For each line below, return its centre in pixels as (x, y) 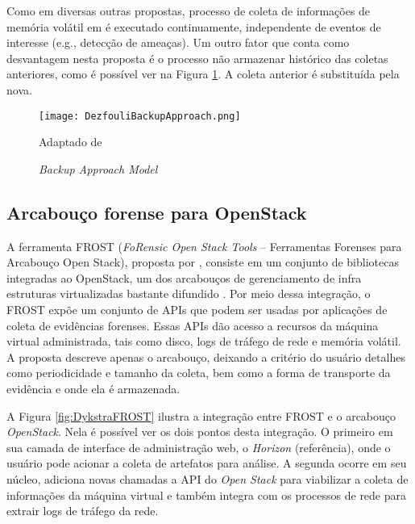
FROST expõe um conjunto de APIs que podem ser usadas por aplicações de (197, 309)
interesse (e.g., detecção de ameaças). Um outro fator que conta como (178, 42)
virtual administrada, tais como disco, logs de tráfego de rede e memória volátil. (204, 341)
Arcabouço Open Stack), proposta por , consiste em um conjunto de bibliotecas (203, 262)
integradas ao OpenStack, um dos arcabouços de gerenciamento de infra (184, 277)
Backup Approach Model (98, 168)
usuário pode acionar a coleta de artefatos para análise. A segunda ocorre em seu (207, 463)
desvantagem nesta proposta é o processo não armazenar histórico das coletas (197, 58)
